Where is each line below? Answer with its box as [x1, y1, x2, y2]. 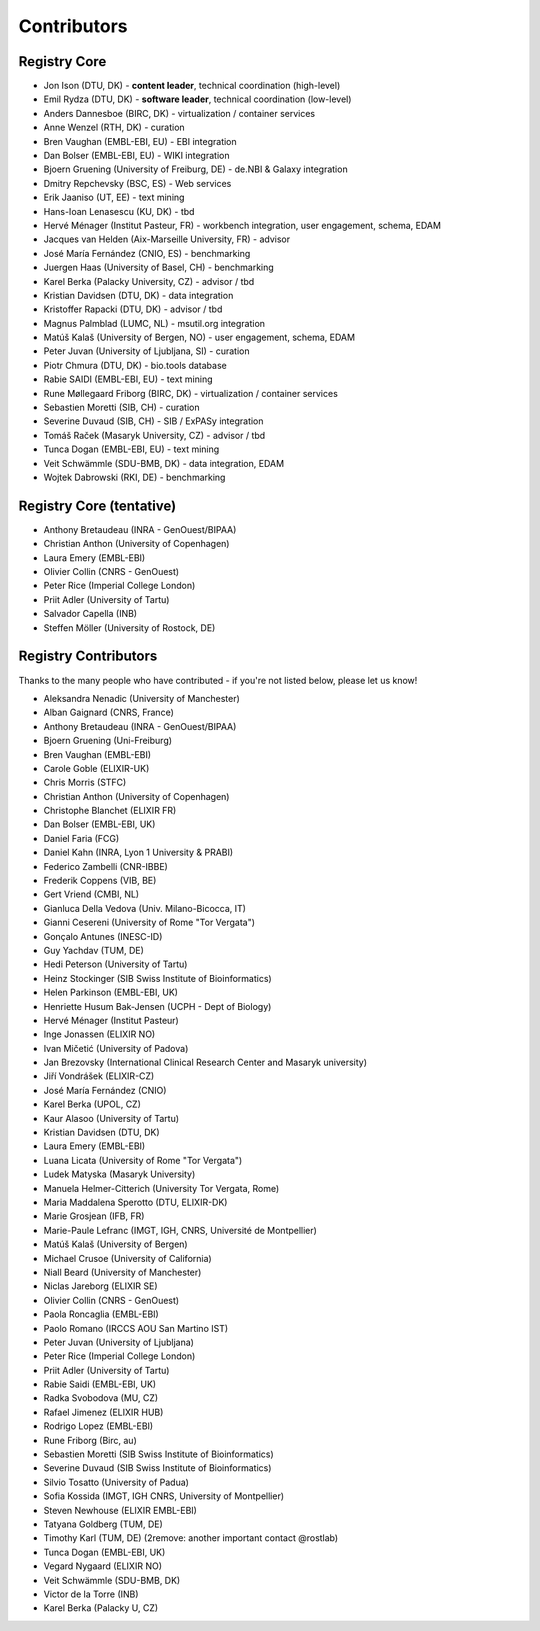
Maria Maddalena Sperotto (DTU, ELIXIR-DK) [43, 1196, 228, 1208]
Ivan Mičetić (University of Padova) [43, 1042, 189, 1054]
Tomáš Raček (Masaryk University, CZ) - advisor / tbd [43, 429, 266, 441]
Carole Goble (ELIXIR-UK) [43, 762, 150, 774]
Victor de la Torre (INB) [43, 1588, 139, 1600]
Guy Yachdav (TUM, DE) [43, 944, 145, 956]
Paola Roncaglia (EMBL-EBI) [43, 1308, 159, 1320]
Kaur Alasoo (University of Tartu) [43, 1112, 180, 1124]
